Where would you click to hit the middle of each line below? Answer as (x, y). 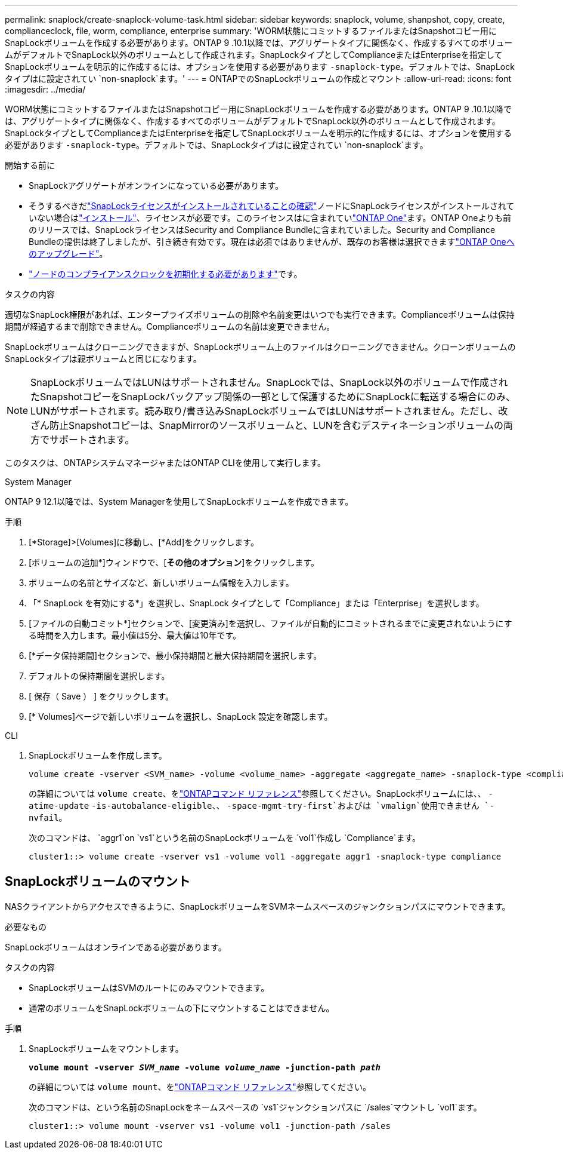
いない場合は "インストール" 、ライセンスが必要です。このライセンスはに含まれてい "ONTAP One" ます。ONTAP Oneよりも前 (270, 218)
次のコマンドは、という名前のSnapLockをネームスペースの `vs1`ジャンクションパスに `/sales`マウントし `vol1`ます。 (255, 1107)
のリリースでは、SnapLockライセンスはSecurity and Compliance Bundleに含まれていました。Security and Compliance (262, 230)
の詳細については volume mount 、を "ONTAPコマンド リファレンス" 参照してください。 (200, 1087)
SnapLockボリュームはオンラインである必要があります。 (116, 947)
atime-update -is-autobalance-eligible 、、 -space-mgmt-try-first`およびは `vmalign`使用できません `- (262, 805)
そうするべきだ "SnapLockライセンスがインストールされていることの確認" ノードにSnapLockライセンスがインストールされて (272, 206)
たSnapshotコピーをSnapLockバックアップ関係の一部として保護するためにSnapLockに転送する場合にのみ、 (273, 397)
